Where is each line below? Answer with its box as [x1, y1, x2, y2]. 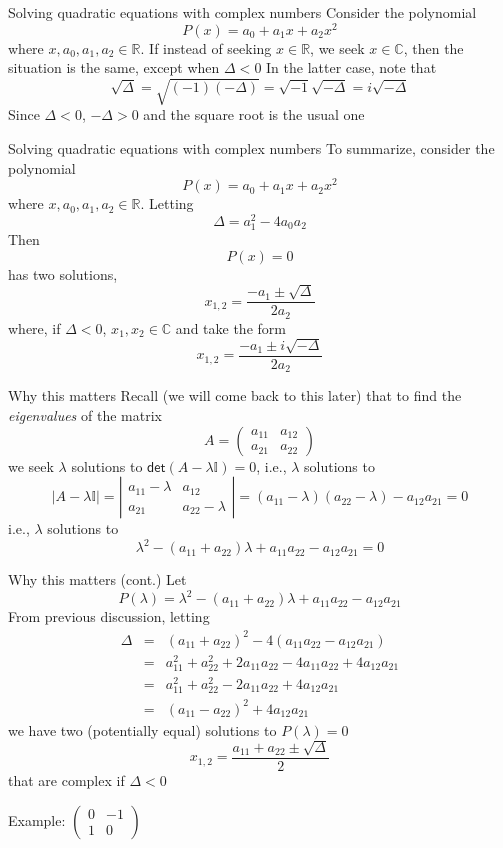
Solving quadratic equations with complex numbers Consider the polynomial [8, 2, 477, 22]
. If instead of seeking [140, 37, 272, 58]
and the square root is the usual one [143, 104, 365, 125]
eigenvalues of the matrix [8, 405, 162, 426]
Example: [8, 809, 66, 830]
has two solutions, [8, 263, 118, 284]
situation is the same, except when [8, 57, 220, 78]
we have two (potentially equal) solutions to [8, 719, 277, 740]
